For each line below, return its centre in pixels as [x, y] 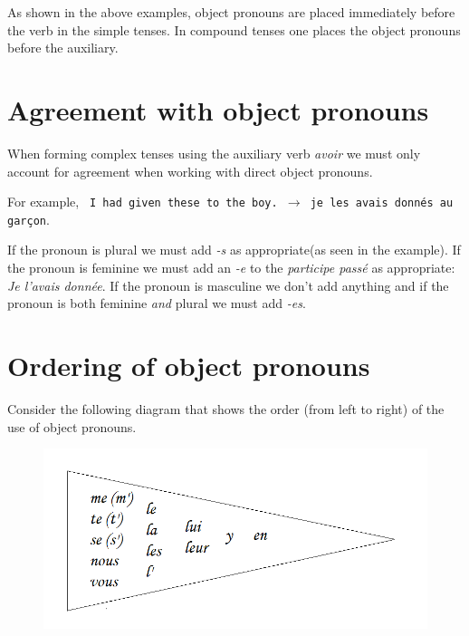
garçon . [29, 219]
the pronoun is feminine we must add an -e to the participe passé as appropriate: [231, 267]
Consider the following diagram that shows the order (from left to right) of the [226, 408]
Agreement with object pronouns [218, 109]
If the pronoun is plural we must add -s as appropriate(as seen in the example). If [234, 250]
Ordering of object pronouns [189, 365]
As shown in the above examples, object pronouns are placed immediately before [231, 12]
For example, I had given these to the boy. [143, 202]
